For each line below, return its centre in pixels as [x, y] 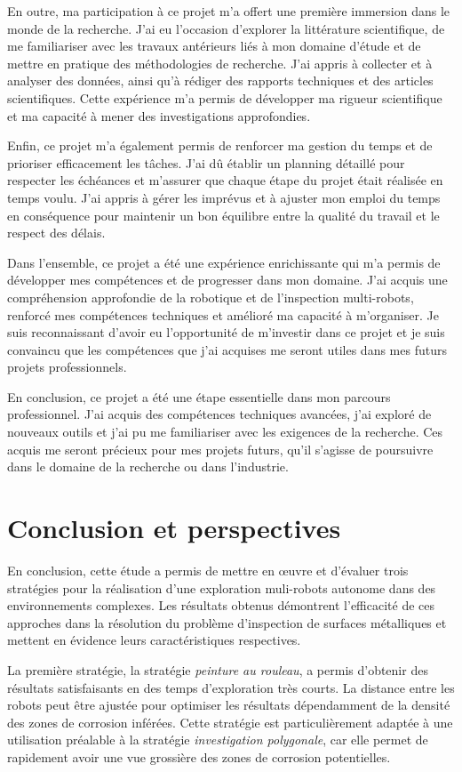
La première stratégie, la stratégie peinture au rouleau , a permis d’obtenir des [218, 669]
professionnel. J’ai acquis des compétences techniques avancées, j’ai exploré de [219, 414]
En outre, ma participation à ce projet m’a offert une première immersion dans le [228, 11]
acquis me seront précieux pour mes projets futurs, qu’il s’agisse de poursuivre [220, 449]
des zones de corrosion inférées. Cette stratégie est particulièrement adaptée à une [230, 722]
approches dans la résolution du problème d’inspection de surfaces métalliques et [227, 622]
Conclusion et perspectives [174, 528]
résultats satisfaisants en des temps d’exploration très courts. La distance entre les [231, 687]
